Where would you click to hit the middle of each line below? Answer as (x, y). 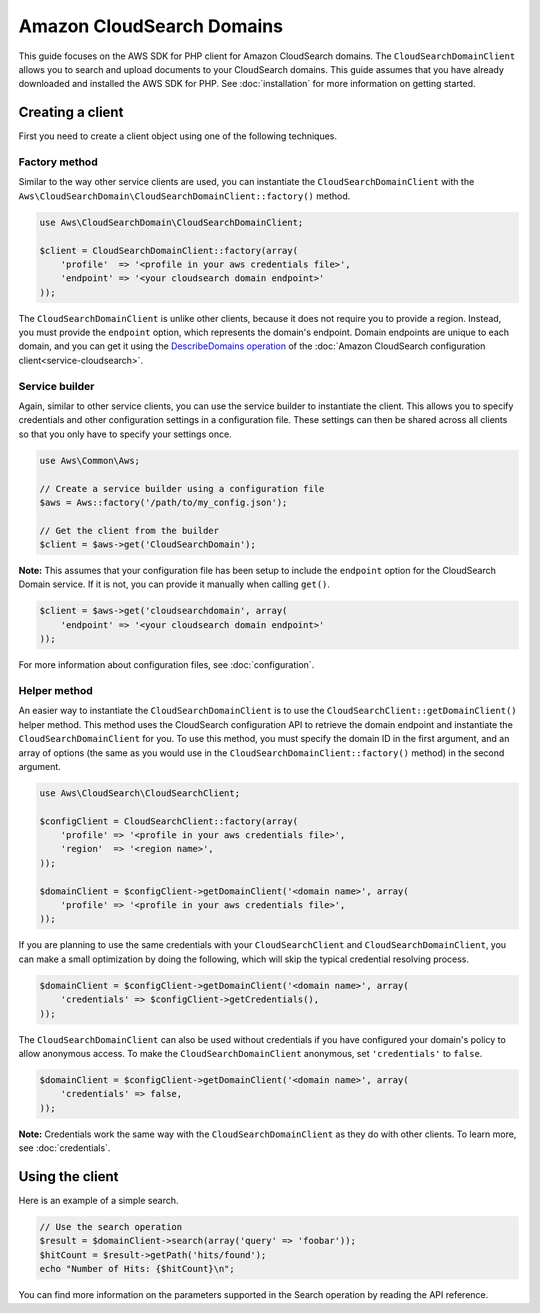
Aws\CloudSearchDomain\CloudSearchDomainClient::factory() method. (184, 196)
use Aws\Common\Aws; (89, 460)
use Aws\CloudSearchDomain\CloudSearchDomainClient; (171, 222)
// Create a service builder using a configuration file (182, 488)
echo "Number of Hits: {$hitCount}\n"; (137, 1269)
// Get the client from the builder (129, 530)
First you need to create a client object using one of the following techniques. (178, 136)
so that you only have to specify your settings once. (125, 434)
